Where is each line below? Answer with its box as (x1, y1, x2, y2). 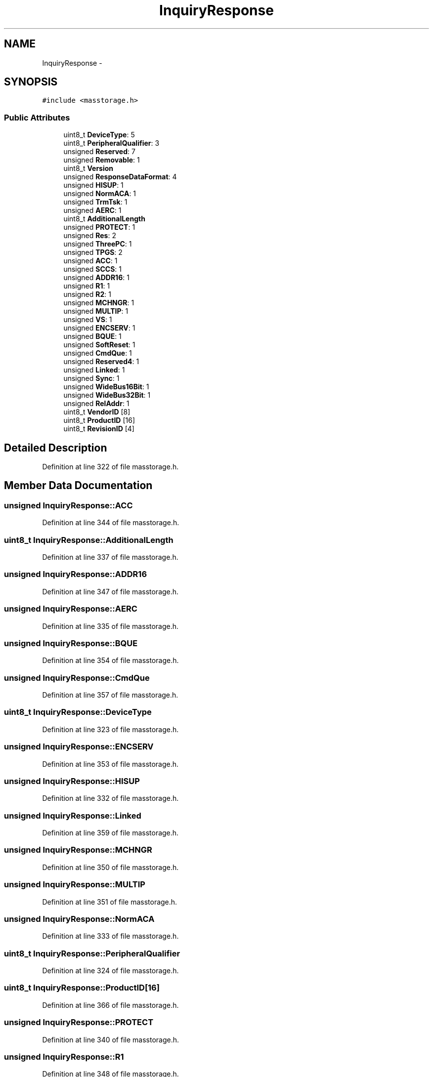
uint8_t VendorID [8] (63, 408, 130, 416)
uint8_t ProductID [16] (63, 416, 135, 425)
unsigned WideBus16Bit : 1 (63, 382, 149, 391)
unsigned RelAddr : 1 (63, 399, 130, 408)
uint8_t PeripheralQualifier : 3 (63, 139, 160, 148)
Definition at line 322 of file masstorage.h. (42, 462, 179, 471)
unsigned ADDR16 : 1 (63, 273, 130, 282)
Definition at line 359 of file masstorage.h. (42, 828, 179, 837)
